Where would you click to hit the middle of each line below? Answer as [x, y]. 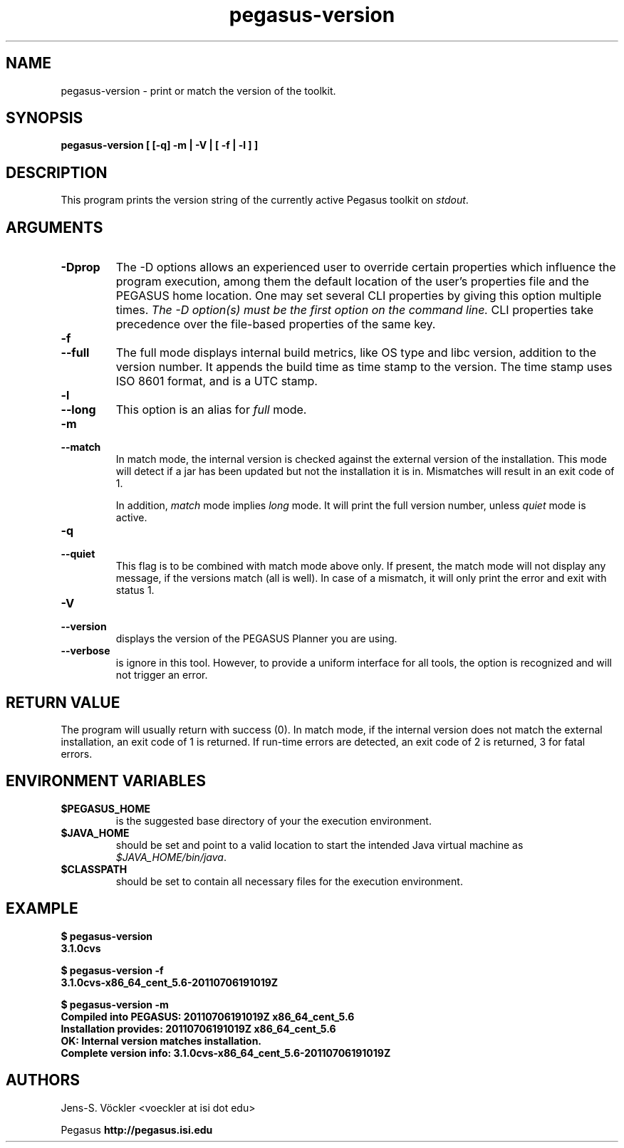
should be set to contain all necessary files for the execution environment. [289, 881]
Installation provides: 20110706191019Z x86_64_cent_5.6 [198, 1028]
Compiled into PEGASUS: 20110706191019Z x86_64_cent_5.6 [208, 1016]
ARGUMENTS [54, 227]
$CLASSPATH [94, 869]
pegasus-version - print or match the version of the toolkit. [198, 90]
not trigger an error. [162, 675]
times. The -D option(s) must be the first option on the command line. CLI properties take [355, 310]
